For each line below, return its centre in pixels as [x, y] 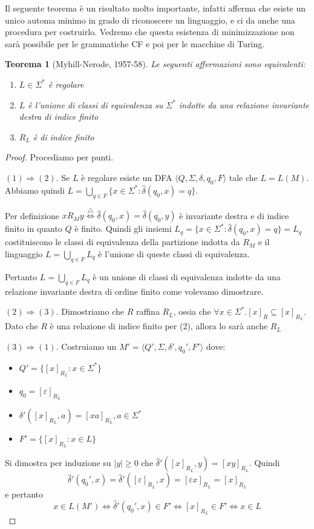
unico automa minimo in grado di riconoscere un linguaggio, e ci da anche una [150, 20]
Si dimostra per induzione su [58, 463]
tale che [243, 177]
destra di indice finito [59, 117]
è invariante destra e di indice [234, 215]
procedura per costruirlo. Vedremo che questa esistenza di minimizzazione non [150, 32]
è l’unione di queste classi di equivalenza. [174, 253]
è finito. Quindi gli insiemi [123, 228]
